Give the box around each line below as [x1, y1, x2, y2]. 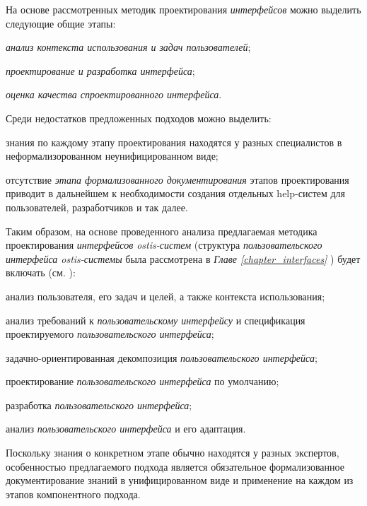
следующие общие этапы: [6, 16, 116, 30]
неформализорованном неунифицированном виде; [6, 148, 219, 163]
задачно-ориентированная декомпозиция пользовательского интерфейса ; [6, 350, 318, 365]
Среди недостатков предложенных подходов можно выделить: [6, 110, 272, 125]
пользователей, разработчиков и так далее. [6, 199, 188, 214]
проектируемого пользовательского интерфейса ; [6, 326, 214, 341]
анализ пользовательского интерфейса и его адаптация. [6, 421, 246, 436]
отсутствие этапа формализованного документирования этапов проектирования [6, 172, 349, 187]
